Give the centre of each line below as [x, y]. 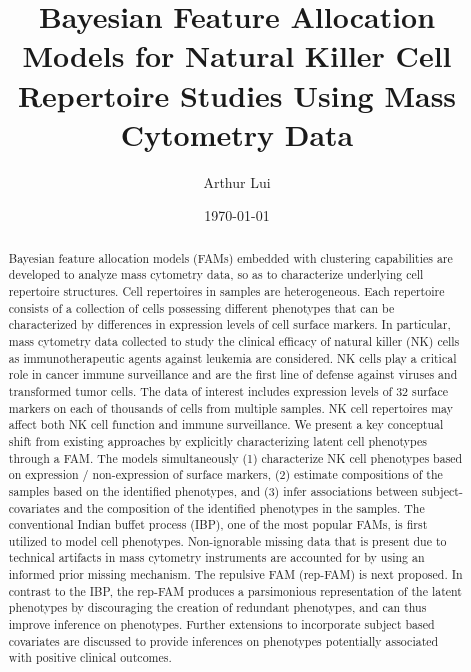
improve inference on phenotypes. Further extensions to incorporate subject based [221, 624]
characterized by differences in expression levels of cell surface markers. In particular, [229, 324]
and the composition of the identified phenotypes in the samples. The [244, 507]
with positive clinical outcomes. [90, 657]
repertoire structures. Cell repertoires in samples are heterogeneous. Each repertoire [226, 290]
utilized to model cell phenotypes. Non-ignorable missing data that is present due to [227, 540]
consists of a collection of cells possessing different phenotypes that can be [201, 307]
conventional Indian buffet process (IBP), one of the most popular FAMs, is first [218, 524]
